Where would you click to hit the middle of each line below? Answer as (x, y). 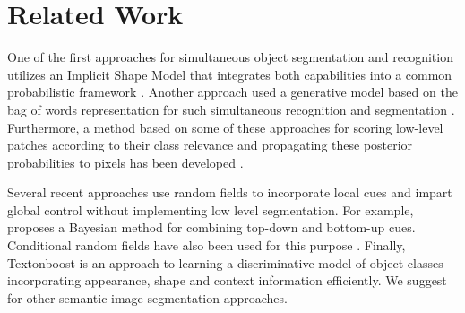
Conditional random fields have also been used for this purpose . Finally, (207, 245)
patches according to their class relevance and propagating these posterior (210, 145)
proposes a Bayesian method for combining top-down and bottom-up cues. (211, 227)
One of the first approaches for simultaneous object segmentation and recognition (230, 57)
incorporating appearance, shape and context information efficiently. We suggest (227, 280)
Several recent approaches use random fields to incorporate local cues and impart (230, 192)
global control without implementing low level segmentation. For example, (211, 209)
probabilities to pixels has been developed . (125, 162)
